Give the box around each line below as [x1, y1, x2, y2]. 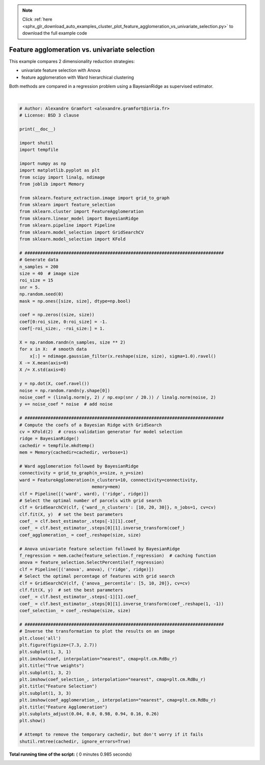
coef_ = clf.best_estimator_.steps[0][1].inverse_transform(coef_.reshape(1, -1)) [19, 601, 224, 607]
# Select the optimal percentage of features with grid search [19, 573, 175, 579]
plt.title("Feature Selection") [19, 683, 98, 689]
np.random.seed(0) [19, 292, 64, 297]
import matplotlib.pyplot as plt [19, 168, 100, 173]
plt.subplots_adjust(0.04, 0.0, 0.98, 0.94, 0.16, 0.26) [19, 711, 159, 716]
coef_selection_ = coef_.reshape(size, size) [19, 608, 131, 614]
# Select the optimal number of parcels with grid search [19, 498, 162, 503]
